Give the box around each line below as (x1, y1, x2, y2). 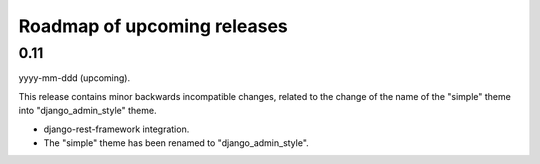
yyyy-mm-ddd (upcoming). (18, 72, 130, 84)
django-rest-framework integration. (43, 123, 190, 135)
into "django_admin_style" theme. (18, 105, 157, 117)
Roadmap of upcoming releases (18, 15, 289, 37)
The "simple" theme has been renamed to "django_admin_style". (43, 136, 309, 149)
